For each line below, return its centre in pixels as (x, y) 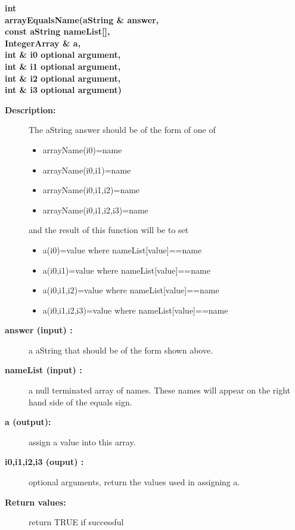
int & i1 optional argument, (63, 66)
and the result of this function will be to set (109, 230)
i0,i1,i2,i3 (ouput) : (44, 462)
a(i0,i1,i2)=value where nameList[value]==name (131, 290)
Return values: (35, 502)
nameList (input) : (44, 370)
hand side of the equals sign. (80, 402)
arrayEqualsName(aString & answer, (82, 19)
